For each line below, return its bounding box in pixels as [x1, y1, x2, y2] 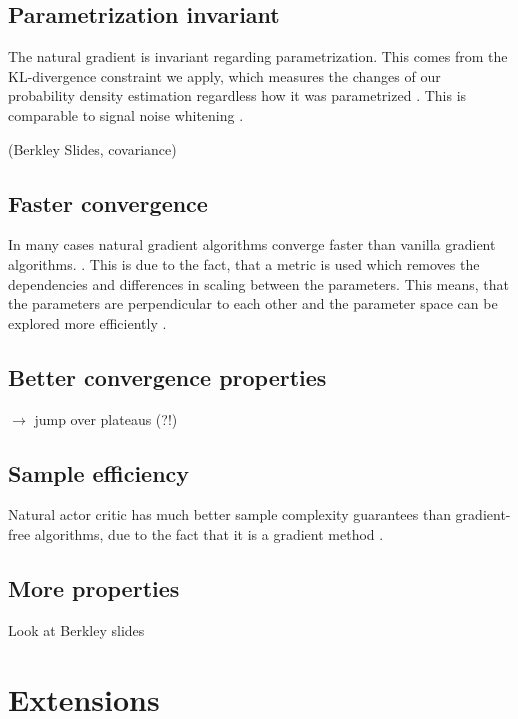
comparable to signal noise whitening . [8, 104, 244, 125]
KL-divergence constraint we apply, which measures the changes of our [8, 65, 441, 86]
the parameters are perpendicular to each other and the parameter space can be [8, 293, 498, 314]
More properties [8, 572, 180, 603]
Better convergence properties [8, 361, 327, 392]
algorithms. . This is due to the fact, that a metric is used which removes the [8, 253, 480, 274]
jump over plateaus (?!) [34, 408, 178, 429]
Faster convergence [8, 187, 208, 218]
